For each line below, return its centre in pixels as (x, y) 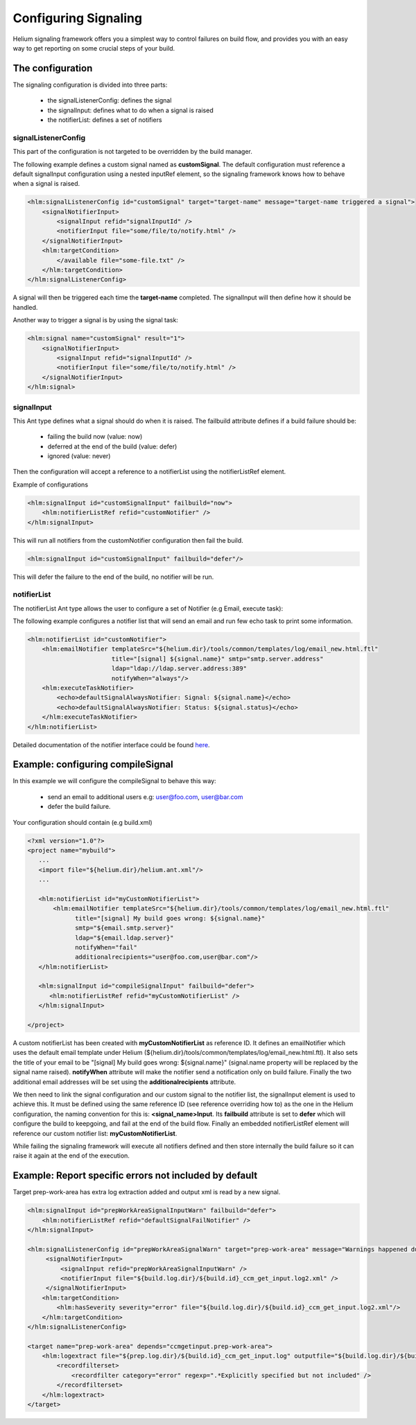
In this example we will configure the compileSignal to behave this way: (114, 781)
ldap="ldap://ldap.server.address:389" (179, 668)
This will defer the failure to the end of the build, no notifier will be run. (113, 577)
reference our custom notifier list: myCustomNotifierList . (95, 1133)
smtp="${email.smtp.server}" (124, 928)
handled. (25, 307)
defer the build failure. (79, 807)
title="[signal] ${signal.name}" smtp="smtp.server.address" (217, 659)
